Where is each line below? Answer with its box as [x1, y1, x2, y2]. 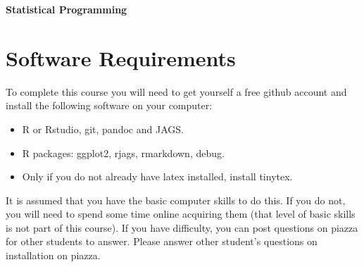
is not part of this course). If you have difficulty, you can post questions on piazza [6, 220, 358, 235]
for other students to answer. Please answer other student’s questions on [6, 234, 318, 249]
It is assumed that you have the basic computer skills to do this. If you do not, [6, 192, 346, 207]
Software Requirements [6, 43, 236, 72]
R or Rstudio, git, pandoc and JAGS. [22, 121, 184, 136]
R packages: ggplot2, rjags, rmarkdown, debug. [22, 145, 225, 160]
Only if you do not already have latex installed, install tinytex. [22, 169, 293, 184]
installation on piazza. [6, 248, 101, 263]
